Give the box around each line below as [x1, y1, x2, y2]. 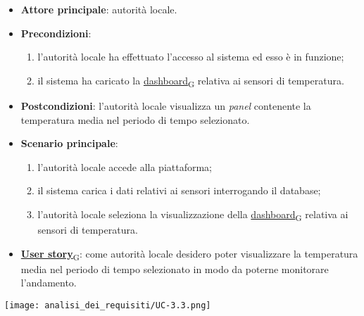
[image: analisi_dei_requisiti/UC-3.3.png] [4, 300, 211, 310]
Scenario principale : [20, 136, 118, 151]
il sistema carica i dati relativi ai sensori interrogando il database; [37, 183, 321, 198]
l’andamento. [20, 275, 77, 290]
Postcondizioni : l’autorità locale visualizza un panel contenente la [20, 98, 311, 113]
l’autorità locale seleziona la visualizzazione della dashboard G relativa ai [37, 206, 349, 223]
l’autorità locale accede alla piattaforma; [37, 159, 213, 174]
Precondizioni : [20, 25, 92, 40]
